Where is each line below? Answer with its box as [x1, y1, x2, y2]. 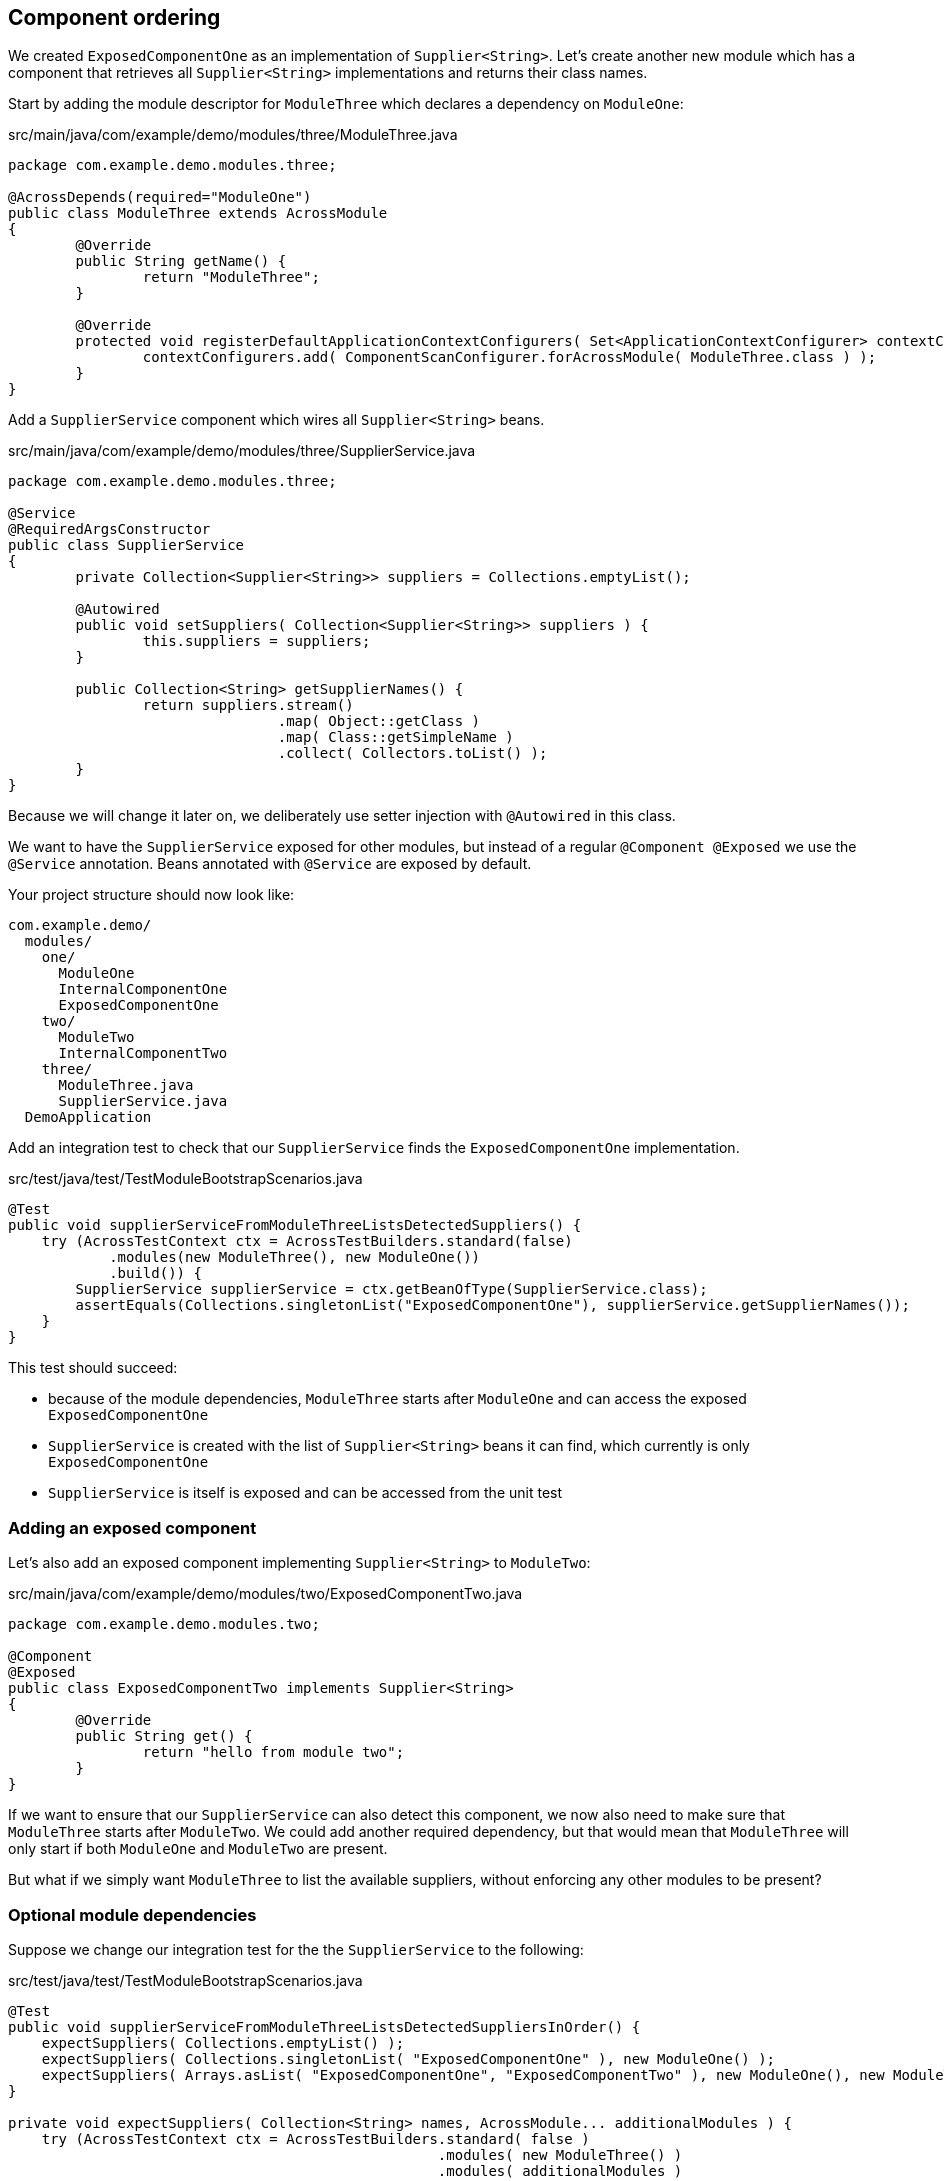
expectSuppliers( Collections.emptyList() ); [41, 2034, 405, 2051]
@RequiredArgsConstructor [8, 521, 211, 538]
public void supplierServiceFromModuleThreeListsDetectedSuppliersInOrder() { [8, 2018, 641, 2035]
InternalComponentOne [58, 981, 228, 998]
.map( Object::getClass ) [277, 713, 481, 730]
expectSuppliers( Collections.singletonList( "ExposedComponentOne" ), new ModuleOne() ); [41, 2050, 776, 2067]
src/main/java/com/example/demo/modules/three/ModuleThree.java [8, 126, 458, 144]
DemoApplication [24, 1109, 152, 1126]
